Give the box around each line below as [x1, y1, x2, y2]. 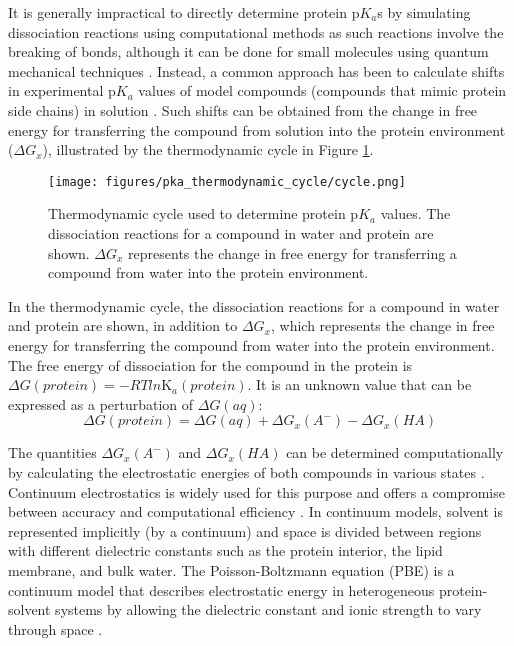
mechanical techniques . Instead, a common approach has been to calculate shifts [8, 60, 505, 81]
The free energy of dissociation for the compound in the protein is [8, 354, 413, 375]
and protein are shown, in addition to [8, 315, 238, 336]
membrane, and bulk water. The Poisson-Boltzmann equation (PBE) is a [8, 559, 455, 580]
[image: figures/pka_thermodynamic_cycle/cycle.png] [48, 174, 406, 189]
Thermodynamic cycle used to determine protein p [48, 203, 359, 224]
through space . [8, 618, 103, 639]
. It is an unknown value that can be [247, 374, 472, 395]
